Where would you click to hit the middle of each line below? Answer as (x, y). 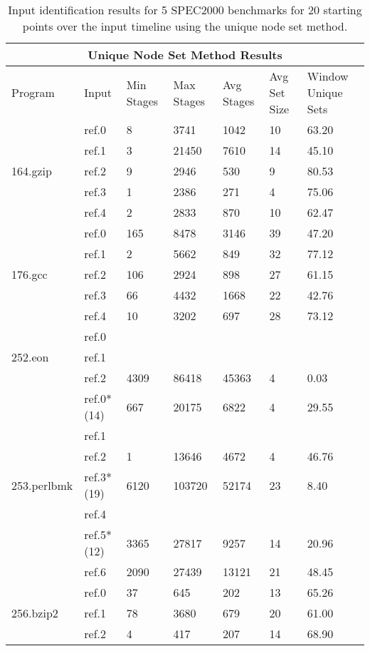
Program (33, 92)
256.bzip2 (35, 613)
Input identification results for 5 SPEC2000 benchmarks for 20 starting (185, 10)
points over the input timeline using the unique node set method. (185, 26)
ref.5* (98, 534)
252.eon (30, 357)
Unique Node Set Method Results (185, 55)
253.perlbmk (42, 485)
